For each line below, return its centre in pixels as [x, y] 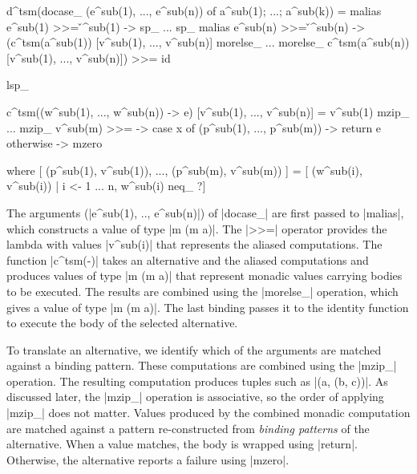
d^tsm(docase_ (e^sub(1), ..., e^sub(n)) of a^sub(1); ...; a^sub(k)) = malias [194, 10]
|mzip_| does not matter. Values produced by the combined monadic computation [208, 413]
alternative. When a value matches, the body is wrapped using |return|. [182, 444]
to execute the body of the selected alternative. [122, 323]
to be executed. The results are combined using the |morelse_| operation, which [202, 291]
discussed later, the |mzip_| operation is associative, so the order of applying [195, 397]
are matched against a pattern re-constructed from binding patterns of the [188, 428]
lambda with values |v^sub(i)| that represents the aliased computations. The [194, 244]
